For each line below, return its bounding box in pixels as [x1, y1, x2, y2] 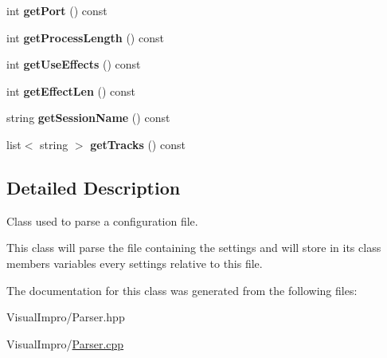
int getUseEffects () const [6, 56, 141, 73]
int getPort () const [6, 2, 107, 18]
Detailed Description [6, 175, 181, 199]
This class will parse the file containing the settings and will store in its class [6, 239, 381, 256]
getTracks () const [90, 136, 186, 152]
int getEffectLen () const [6, 82, 136, 99]
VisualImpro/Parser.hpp [6, 309, 125, 325]
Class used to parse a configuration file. [6, 212, 198, 229]
